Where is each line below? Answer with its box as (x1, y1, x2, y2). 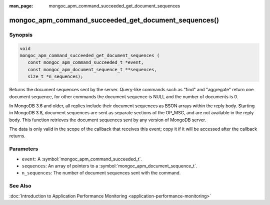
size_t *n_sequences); (27, 74, 83, 80)
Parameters (9, 145, 38, 152)
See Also (9, 182, 31, 189)
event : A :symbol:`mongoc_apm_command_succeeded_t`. (21, 156, 142, 162)
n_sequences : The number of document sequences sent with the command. (21, 170, 181, 176)
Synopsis (9, 31, 32, 38)
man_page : (9, 3, 33, 9)
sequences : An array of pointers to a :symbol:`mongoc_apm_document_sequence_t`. (21, 163, 197, 169)
